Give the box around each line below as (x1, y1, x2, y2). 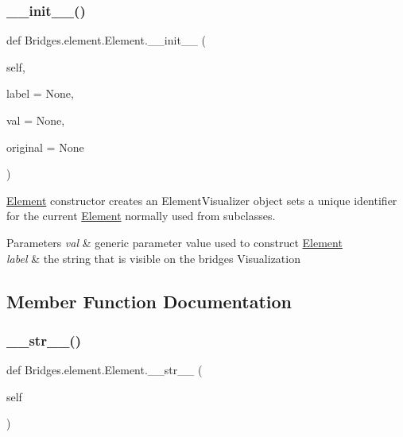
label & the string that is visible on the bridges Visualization (6, 249, 300, 266)
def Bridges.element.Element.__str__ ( (6, 362, 203, 378)
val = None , (6, 112, 65, 128)
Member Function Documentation (6, 288, 293, 313)
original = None (6, 138, 84, 155)
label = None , (6, 85, 74, 102)
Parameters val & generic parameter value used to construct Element (6, 234, 343, 250)
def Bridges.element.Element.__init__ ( (6, 32, 206, 48)
